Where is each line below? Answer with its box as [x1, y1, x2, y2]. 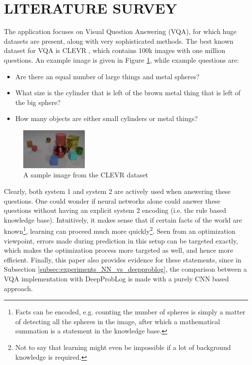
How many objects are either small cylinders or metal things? [15, 113, 198, 123]
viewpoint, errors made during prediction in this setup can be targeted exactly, [4, 235, 238, 245]
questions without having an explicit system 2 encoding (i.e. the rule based [4, 205, 226, 215]
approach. [4, 283, 33, 293]
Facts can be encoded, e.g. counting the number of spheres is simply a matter [15, 307, 246, 317]
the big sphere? [15, 97, 61, 107]
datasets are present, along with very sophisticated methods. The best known [4, 35, 234, 46]
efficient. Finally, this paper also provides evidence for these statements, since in [4, 254, 242, 264]
